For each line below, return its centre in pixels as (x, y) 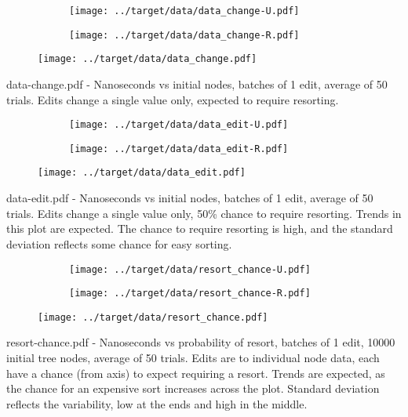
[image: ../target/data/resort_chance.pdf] (153, 317)
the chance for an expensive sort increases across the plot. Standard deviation (193, 388)
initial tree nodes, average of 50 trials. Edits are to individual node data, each (193, 358)
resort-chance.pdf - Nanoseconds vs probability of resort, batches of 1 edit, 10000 (201, 342)
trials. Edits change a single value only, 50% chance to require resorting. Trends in (204, 213)
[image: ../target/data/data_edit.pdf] (142, 173)
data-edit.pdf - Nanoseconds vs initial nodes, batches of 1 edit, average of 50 (190, 198)
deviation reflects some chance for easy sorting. (119, 243)
